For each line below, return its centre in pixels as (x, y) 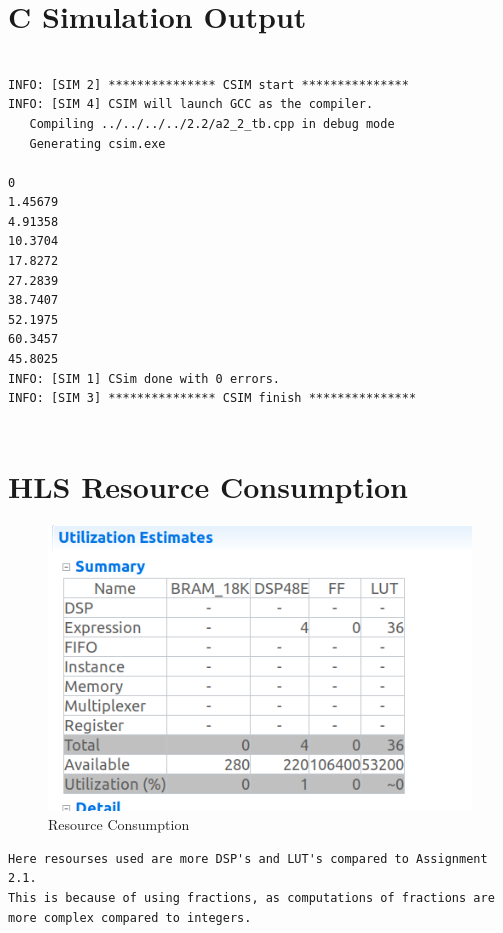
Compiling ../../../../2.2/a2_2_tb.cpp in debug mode (212, 123)
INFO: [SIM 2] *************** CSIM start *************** (208, 84)
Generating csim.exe (97, 143)
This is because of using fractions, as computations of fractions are (251, 897)
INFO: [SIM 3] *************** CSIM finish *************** (212, 398)
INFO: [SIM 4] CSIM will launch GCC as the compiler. (191, 104)
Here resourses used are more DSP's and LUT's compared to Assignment (248, 858)
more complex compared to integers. (130, 917)
